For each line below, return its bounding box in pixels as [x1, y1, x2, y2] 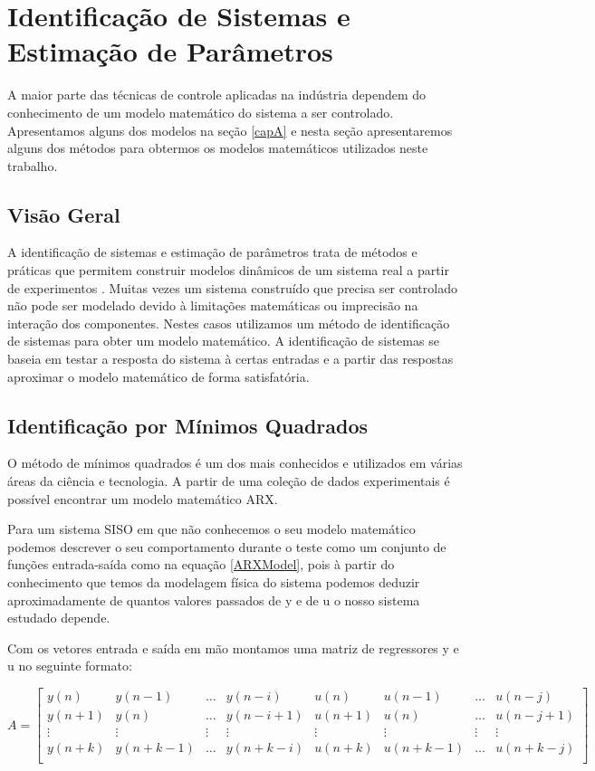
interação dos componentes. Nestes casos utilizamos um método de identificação [7, 313, 450, 332]
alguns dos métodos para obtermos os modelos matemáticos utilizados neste [7, 138, 428, 157]
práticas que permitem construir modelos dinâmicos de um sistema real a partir [7, 261, 449, 280]
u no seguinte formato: [7, 656, 132, 675]
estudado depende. [7, 608, 110, 627]
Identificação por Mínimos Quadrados [7, 411, 369, 439]
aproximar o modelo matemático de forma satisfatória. [7, 366, 310, 385]
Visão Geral [7, 200, 120, 228]
